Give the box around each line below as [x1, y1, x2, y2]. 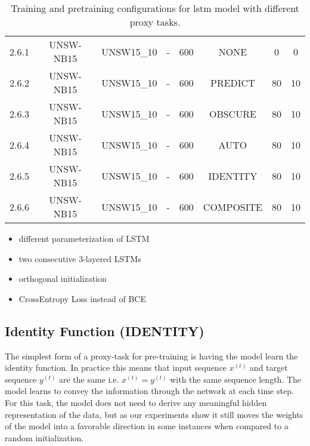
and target [249, 361, 288, 374]
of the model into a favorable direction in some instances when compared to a [5, 420, 289, 432]
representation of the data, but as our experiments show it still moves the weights [5, 408, 303, 420]
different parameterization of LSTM [18, 232, 150, 244]
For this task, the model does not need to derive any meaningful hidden [5, 396, 267, 408]
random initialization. [5, 431, 84, 444]
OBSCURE [209, 106, 256, 121]
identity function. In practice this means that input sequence [5, 361, 227, 374]
